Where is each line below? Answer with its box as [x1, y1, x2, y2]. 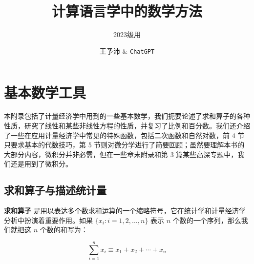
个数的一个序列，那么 [172, 215, 241, 225]
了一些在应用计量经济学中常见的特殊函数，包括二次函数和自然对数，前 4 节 [4, 130, 245, 140]
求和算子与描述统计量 [4, 183, 106, 198]
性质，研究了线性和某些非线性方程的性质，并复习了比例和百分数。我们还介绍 [4, 120, 250, 130]
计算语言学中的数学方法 [51, 1, 202, 21]
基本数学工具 [4, 82, 86, 102]
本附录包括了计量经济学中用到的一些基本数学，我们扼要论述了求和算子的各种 [4, 111, 250, 121]
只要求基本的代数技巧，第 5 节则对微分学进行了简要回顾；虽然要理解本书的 [4, 140, 245, 150]
